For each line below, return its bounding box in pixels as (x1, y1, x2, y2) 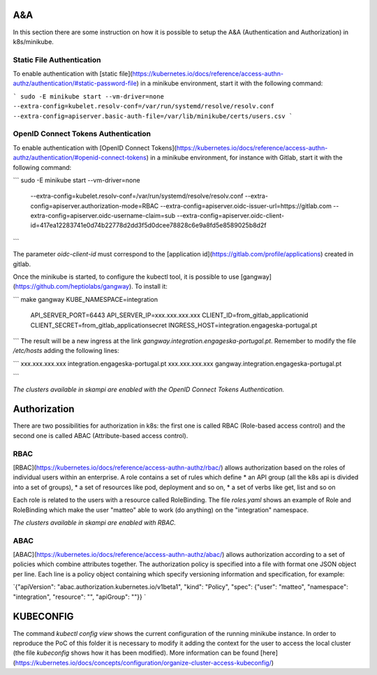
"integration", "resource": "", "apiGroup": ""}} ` (13, 593, 147, 601)
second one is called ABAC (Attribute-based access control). (13, 431, 188, 440)
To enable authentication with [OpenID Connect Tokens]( (13, 143, 177, 152)
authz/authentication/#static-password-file (13, 79, 137, 87)
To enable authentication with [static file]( (13, 70, 133, 78)
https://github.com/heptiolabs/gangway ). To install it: (15, 282, 168, 291)
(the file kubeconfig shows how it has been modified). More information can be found (13, 648, 259, 657)
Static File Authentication (13, 55, 101, 64)
